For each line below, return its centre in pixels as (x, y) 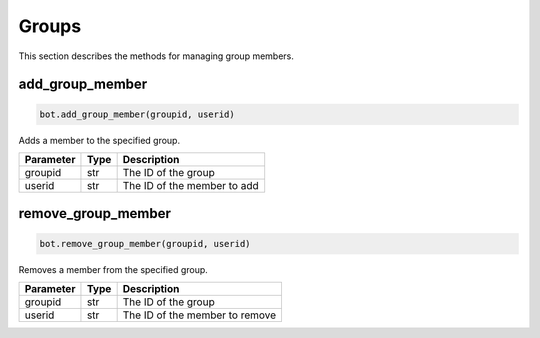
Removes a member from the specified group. (113, 269)
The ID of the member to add (190, 185)
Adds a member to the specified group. (99, 140)
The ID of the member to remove (199, 315)
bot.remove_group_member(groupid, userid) (145, 243)
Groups (50, 26)
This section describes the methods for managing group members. (156, 56)
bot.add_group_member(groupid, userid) (137, 114)
